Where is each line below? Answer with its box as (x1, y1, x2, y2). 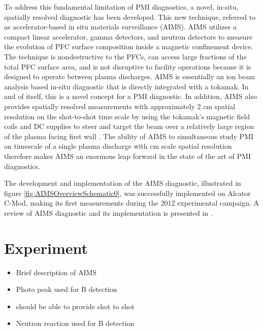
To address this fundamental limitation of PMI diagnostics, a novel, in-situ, (4, 2, 239, 12)
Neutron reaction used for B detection (16, 318, 135, 328)
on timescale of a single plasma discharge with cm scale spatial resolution (4, 141, 232, 151)
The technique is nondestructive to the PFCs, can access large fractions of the (4, 51, 247, 61)
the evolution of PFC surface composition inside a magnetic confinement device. (4, 41, 253, 52)
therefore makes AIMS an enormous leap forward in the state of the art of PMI (4, 150, 251, 161)
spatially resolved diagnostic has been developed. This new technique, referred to (4, 11, 256, 22)
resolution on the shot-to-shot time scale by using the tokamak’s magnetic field (4, 111, 250, 121)
